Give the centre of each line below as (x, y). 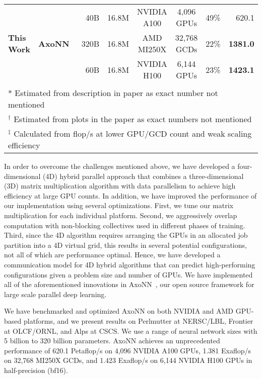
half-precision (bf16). (36, 370)
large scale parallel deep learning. (55, 294)
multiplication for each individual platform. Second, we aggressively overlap (121, 215)
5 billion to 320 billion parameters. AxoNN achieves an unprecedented (112, 341)
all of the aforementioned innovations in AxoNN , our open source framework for (129, 284)
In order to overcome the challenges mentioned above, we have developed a (120, 166)
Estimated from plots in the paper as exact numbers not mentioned (133, 119)
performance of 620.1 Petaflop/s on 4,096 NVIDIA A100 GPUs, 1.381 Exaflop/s (128, 350)
